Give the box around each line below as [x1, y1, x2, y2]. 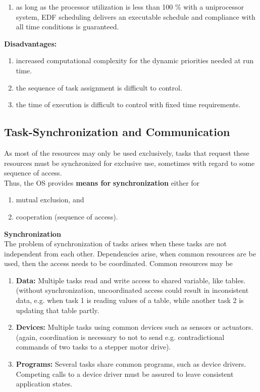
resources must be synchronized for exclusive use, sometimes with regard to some [4, 157, 255, 168]
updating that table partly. [16, 304, 99, 315]
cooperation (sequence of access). [16, 211, 118, 222]
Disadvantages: [4, 38, 57, 49]
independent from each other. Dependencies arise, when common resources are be [4, 248, 256, 258]
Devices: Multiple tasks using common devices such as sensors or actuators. [16, 322, 253, 332]
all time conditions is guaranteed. [16, 21, 119, 32]
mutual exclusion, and [16, 194, 84, 205]
